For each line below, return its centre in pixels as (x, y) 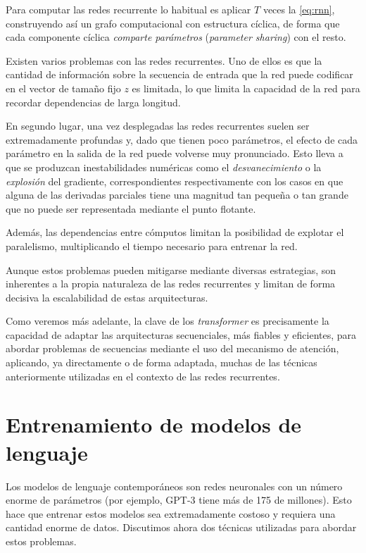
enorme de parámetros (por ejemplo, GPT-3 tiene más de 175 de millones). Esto (179, 500)
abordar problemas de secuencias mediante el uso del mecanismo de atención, (172, 348)
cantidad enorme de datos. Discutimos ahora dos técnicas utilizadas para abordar (181, 527)
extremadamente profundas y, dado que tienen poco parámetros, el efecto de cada (182, 139)
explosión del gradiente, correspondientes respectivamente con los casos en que (175, 181)
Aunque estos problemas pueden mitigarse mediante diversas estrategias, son (171, 269)
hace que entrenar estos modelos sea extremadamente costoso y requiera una (171, 513)
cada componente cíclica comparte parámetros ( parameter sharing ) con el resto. (176, 37)
